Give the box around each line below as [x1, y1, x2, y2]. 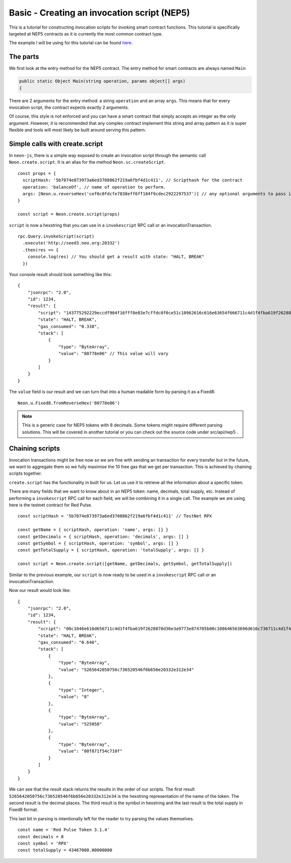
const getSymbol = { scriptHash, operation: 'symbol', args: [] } [17, 540, 179, 546]
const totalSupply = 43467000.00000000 [17, 847, 113, 853]
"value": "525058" [58, 721, 102, 726]
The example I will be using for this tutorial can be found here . [9, 40, 133, 46]
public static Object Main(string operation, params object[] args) [19, 78, 186, 84]
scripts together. [9, 470, 42, 476]
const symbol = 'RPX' [17, 841, 69, 846]
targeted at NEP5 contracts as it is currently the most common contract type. [9, 31, 163, 36]
